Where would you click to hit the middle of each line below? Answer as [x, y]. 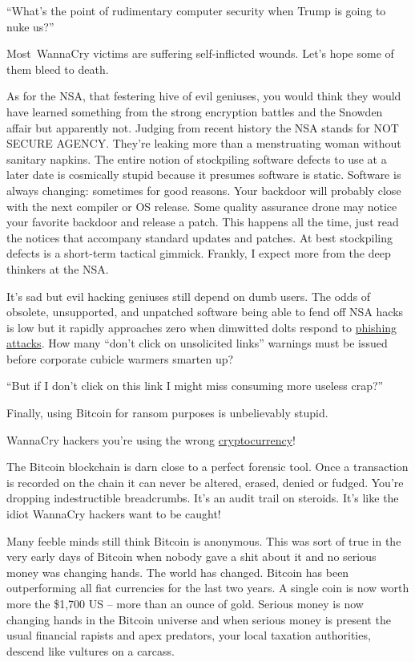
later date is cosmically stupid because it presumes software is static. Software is [204, 175]
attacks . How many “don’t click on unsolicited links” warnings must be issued [197, 343]
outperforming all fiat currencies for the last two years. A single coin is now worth [208, 588]
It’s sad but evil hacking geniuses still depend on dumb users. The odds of [189, 296]
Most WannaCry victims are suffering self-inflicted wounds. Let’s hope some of [200, 53]
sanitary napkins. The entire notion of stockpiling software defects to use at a [197, 158]
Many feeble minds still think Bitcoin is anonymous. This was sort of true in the [204, 540]
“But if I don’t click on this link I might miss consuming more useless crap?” [195, 386]
